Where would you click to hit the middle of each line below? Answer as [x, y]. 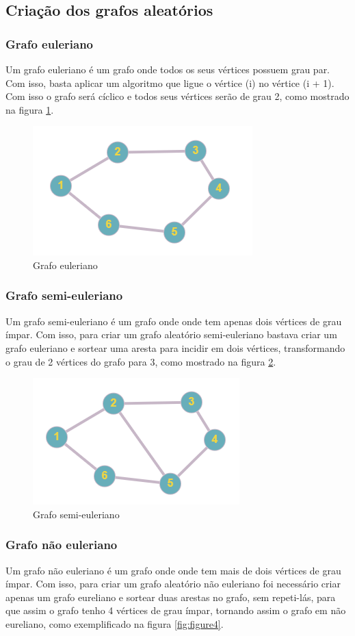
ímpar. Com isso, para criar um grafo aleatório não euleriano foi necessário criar [173, 584]
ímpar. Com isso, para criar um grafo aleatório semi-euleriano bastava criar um [171, 334]
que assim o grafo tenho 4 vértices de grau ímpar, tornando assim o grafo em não [176, 610]
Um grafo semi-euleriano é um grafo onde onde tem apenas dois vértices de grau [174, 321]
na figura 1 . [30, 109]
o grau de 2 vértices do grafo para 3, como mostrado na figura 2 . [141, 361]
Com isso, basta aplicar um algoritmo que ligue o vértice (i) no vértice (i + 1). [170, 82]
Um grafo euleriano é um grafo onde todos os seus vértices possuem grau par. [168, 69]
